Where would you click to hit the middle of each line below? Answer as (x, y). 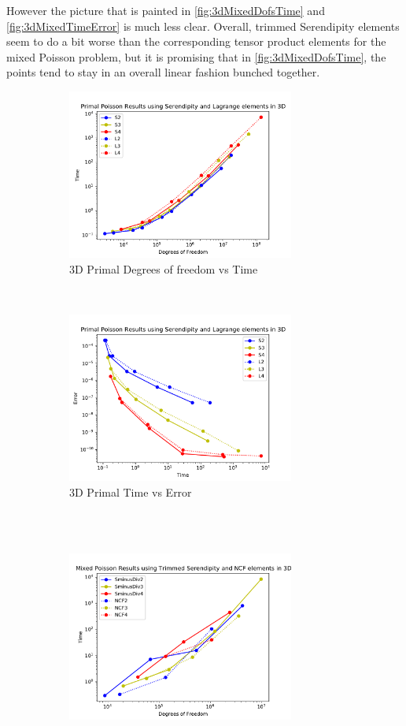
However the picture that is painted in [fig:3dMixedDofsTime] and (166, 10)
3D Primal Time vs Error (131, 491)
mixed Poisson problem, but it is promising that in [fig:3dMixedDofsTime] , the (196, 56)
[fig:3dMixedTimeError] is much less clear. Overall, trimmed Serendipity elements (203, 26)
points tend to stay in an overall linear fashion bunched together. (163, 72)
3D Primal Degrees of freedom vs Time (164, 268)
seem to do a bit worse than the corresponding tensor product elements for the (196, 41)
